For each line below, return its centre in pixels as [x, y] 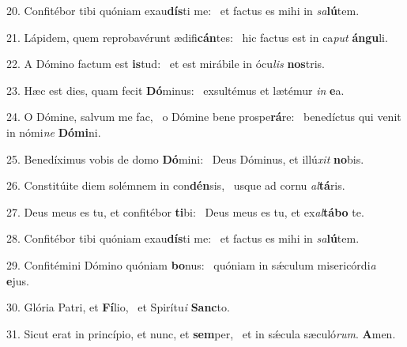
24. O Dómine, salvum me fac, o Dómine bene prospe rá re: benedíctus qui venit [204, 117]
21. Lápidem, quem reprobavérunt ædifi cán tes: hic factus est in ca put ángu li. [197, 37]
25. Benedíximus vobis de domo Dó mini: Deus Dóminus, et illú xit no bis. [185, 158]
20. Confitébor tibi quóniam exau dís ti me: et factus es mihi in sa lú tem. [183, 10]
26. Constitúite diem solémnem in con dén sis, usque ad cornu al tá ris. [176, 185]
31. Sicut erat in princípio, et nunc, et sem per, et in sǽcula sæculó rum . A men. [201, 333]
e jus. [18, 280]
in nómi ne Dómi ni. [54, 132]
